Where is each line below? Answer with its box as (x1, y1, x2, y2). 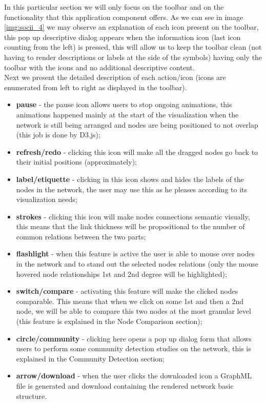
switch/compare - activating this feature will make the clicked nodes (16, 286, 238, 296)
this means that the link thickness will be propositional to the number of (16, 221, 245, 232)
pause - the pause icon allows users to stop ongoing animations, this (16, 99, 232, 110)
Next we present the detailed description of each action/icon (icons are (4, 72, 226, 83)
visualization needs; (16, 194, 77, 205)
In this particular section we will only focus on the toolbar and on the (4, 2, 224, 12)
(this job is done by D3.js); (16, 129, 100, 140)
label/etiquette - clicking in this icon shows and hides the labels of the (16, 173, 244, 184)
